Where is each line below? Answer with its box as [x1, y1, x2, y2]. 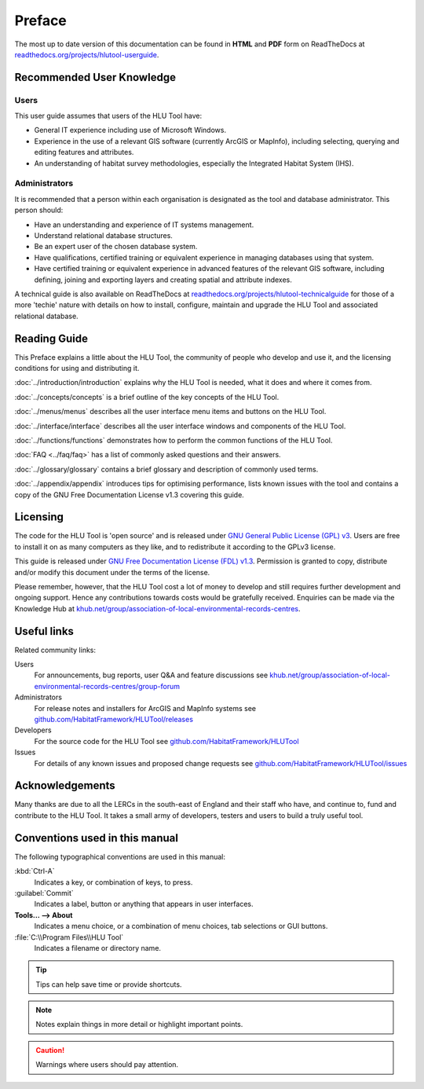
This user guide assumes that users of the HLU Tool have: [14, 111, 203, 121]
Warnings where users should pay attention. [35, 1060, 179, 1069]
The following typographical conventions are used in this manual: [14, 852, 226, 861]
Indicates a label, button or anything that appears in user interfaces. [34, 900, 254, 909]
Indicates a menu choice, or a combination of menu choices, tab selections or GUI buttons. [34, 922, 328, 931]
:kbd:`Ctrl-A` [14, 867, 55, 876]
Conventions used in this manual [14, 831, 178, 845]
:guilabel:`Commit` [14, 888, 74, 897]
